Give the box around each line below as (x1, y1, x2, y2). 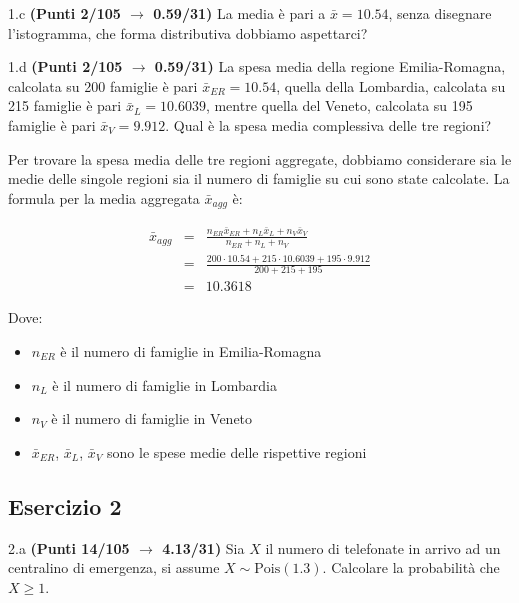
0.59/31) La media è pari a (153, 3, 326, 23)
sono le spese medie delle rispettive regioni (107, 441, 367, 462)
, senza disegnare (388, 3, 492, 23)
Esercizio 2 (8, 490, 122, 521)
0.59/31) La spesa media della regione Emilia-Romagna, (154, 56, 506, 77)
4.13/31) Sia (162, 537, 245, 558)
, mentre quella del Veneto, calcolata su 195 (205, 95, 473, 116)
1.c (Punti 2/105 (8, 3, 121, 23)
